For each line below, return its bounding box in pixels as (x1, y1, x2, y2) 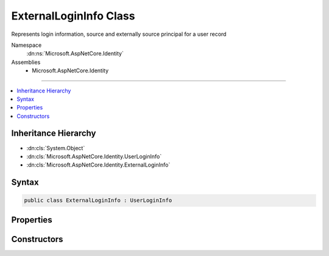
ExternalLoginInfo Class (11, 9, 135, 22)
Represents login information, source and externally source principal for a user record (11, 30, 227, 38)
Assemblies (11, 58, 41, 66)
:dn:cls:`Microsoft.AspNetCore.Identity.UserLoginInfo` (26, 153, 162, 160)
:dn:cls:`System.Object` (26, 144, 85, 151)
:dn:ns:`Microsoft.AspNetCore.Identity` (26, 50, 124, 57)
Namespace (11, 41, 42, 49)
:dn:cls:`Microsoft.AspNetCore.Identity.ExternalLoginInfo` (26, 161, 171, 168)
